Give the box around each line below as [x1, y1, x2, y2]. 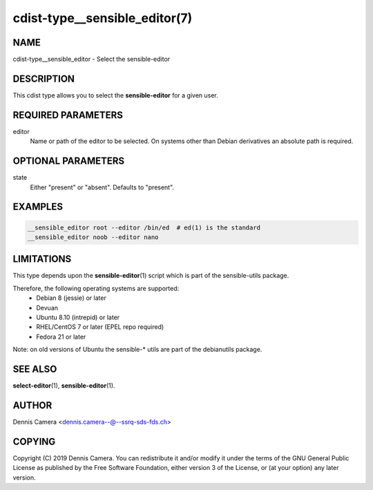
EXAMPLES [12, 201, 64, 213]
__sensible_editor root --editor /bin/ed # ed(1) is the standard [27, 223, 261, 232]
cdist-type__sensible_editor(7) [12, 10, 193, 26]
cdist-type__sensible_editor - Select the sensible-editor [12, 55, 171, 64]
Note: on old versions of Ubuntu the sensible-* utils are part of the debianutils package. [12, 346, 262, 354]
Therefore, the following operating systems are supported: [12, 284, 180, 292]
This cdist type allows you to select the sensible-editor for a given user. [12, 91, 219, 100]
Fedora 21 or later [36, 332, 86, 341]
